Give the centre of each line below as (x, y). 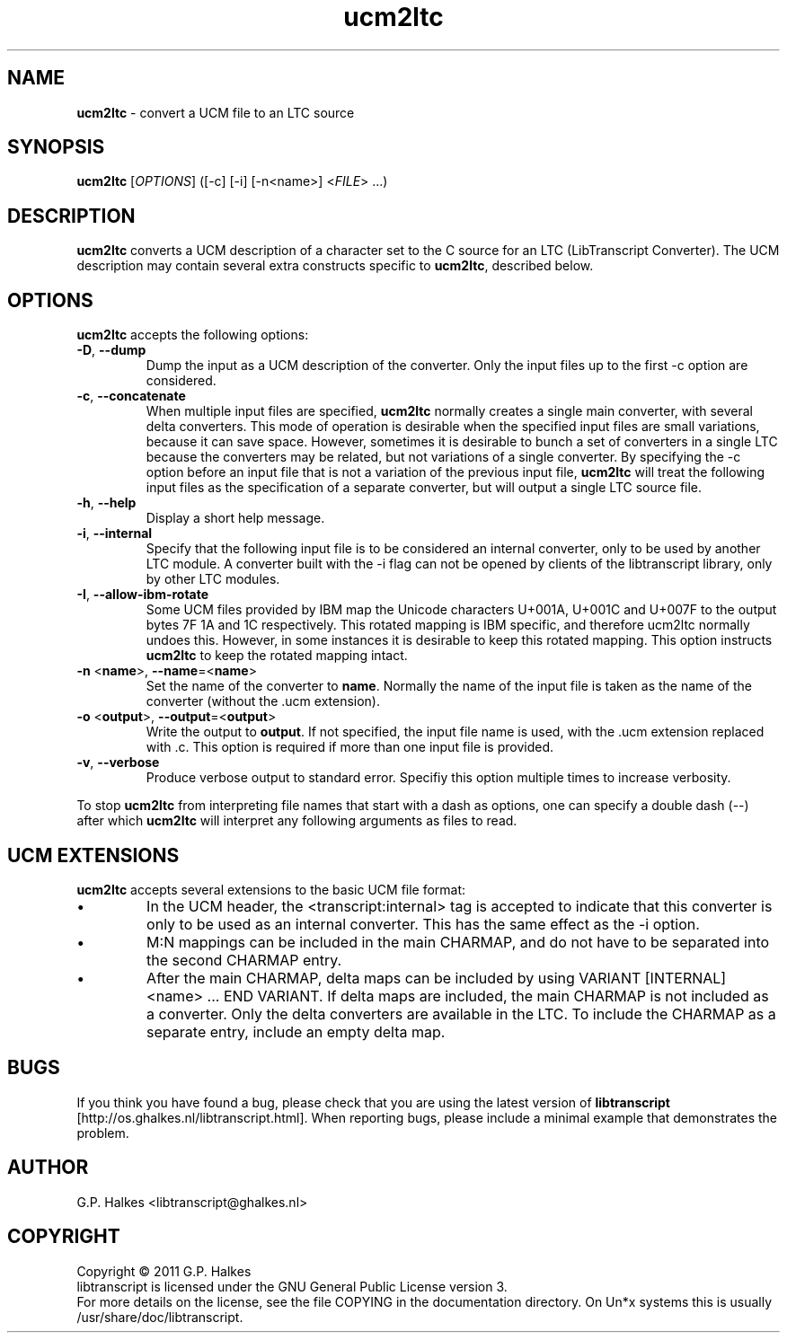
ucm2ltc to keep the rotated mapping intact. (277, 656)
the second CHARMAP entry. (244, 960)
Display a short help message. (235, 518)
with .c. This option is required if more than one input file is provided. (350, 747)
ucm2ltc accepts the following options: (193, 335)
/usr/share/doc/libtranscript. (160, 1317)
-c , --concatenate (131, 396)
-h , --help (106, 503)
